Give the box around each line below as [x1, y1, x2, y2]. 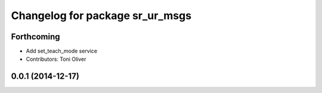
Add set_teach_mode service [26, 48, 98, 55]
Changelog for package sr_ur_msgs [11, 9, 192, 22]
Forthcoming [11, 32, 60, 42]
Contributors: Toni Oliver [26, 55, 86, 63]
